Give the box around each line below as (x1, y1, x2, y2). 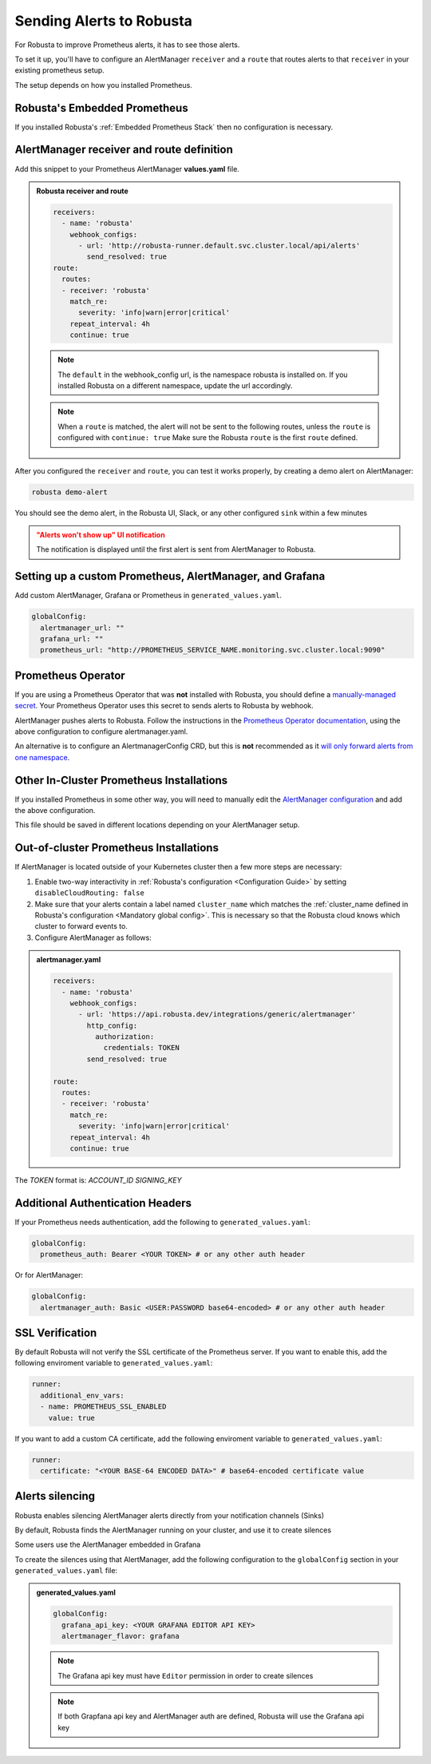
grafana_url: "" (40, 634, 104, 643)
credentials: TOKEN (103, 1043, 180, 1052)
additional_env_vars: (40, 1390, 125, 1400)
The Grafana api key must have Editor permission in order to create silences (57, 1671, 314, 1680)
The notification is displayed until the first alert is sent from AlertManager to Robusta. (36, 545, 316, 554)
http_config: (86, 1021, 138, 1030)
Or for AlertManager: (14, 1270, 84, 1280)
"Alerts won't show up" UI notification (36, 529, 165, 539)
